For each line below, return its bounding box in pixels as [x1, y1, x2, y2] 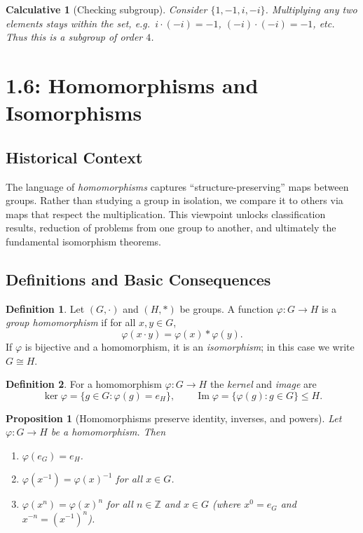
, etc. [313, 15, 335, 30]
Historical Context [6, 146, 143, 168]
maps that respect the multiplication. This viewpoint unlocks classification [6, 206, 326, 221]
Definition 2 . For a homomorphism [6, 377, 162, 391]
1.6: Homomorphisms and [6, 70, 259, 99]
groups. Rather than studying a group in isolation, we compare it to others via [6, 193, 343, 208]
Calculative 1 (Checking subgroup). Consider [6, 2, 207, 16]
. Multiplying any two [265, 2, 357, 16]
